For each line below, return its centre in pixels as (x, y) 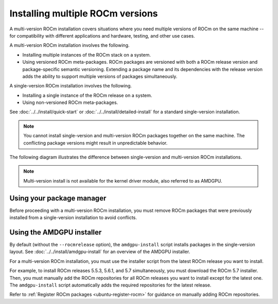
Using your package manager (58, 198)
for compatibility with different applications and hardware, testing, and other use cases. (102, 35)
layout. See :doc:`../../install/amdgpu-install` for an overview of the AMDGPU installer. (100, 252)
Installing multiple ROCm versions (84, 13)
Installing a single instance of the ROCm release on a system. (87, 95)
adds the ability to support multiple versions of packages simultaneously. (100, 76)
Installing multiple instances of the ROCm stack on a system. (87, 55)
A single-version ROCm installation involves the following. (71, 86)
